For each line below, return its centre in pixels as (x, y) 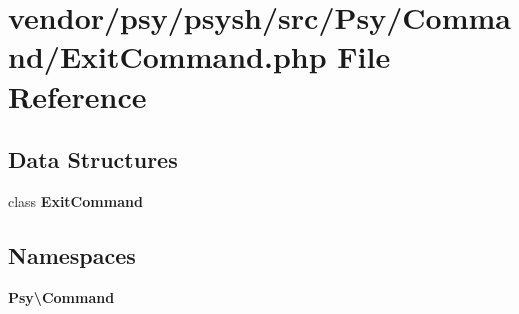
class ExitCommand (75, 200)
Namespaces (72, 254)
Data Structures (93, 159)
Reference (77, 95)
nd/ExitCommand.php (167, 56)
